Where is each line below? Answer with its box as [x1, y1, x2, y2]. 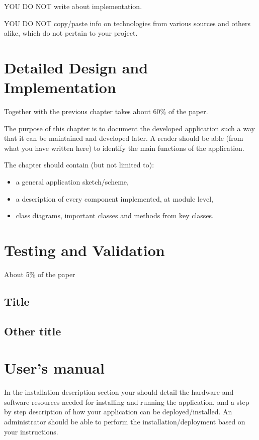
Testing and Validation [4, 240, 165, 260]
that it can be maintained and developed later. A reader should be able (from [4, 133, 243, 143]
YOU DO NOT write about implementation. [4, 1, 142, 11]
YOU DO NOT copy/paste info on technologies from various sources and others [4, 18, 251, 28]
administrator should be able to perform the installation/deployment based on [4, 416, 245, 427]
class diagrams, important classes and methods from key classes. [16, 210, 214, 221]
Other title [4, 323, 61, 338]
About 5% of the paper [4, 269, 75, 279]
